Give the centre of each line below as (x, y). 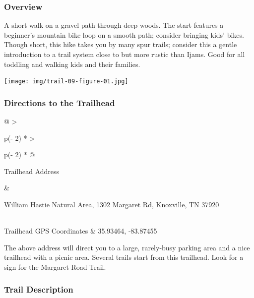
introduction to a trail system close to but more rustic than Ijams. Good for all (125, 54)
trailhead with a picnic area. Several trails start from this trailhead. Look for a (124, 257)
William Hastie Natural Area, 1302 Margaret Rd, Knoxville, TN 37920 (112, 205)
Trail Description (39, 289)
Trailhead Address (32, 171)
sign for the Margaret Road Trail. (55, 267)
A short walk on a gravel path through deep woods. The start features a (114, 25)
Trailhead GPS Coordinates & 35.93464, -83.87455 (81, 231)
